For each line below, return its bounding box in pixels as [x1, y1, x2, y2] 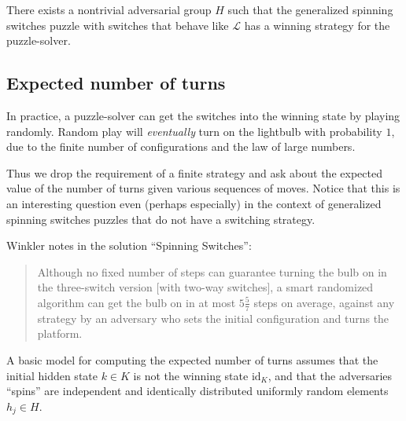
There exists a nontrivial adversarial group [6, 2, 212, 17]
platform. [37, 325, 83, 342]
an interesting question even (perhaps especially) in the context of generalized [6, 195, 382, 211]
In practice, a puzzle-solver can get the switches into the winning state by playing [6, 107, 400, 123]
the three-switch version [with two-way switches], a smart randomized [37, 279, 374, 295]
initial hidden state [6, 367, 98, 383]
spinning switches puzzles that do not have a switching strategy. [6, 210, 316, 227]
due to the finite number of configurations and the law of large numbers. [6, 138, 356, 155]
